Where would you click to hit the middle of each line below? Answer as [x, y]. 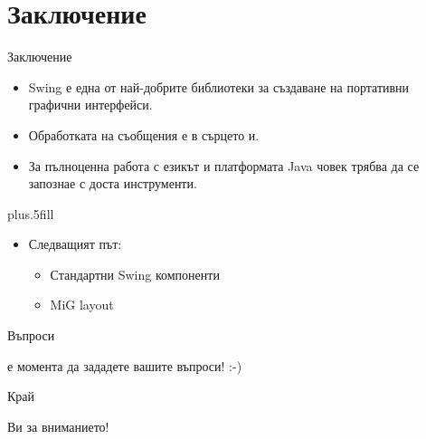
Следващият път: [75, 244]
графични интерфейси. [90, 105]
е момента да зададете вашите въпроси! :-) [125, 365]
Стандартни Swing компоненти [135, 274]
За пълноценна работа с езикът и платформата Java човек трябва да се [224, 165]
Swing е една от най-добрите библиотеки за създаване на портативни [219, 86]
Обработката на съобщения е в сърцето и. [144, 134]
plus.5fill [31, 213]
